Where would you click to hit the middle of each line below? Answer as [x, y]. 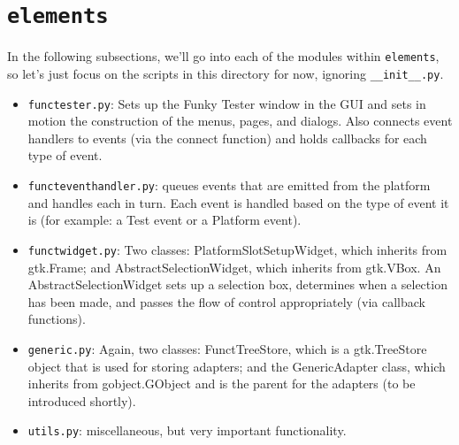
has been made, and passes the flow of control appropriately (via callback [226, 301]
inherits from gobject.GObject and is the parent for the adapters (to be [222, 384]
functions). [57, 319]
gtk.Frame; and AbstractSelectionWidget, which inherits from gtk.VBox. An [234, 267]
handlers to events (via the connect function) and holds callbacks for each [227, 138]
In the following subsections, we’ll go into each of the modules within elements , [223, 56]
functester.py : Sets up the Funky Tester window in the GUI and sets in [227, 103]
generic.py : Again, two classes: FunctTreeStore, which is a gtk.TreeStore [227, 348]
